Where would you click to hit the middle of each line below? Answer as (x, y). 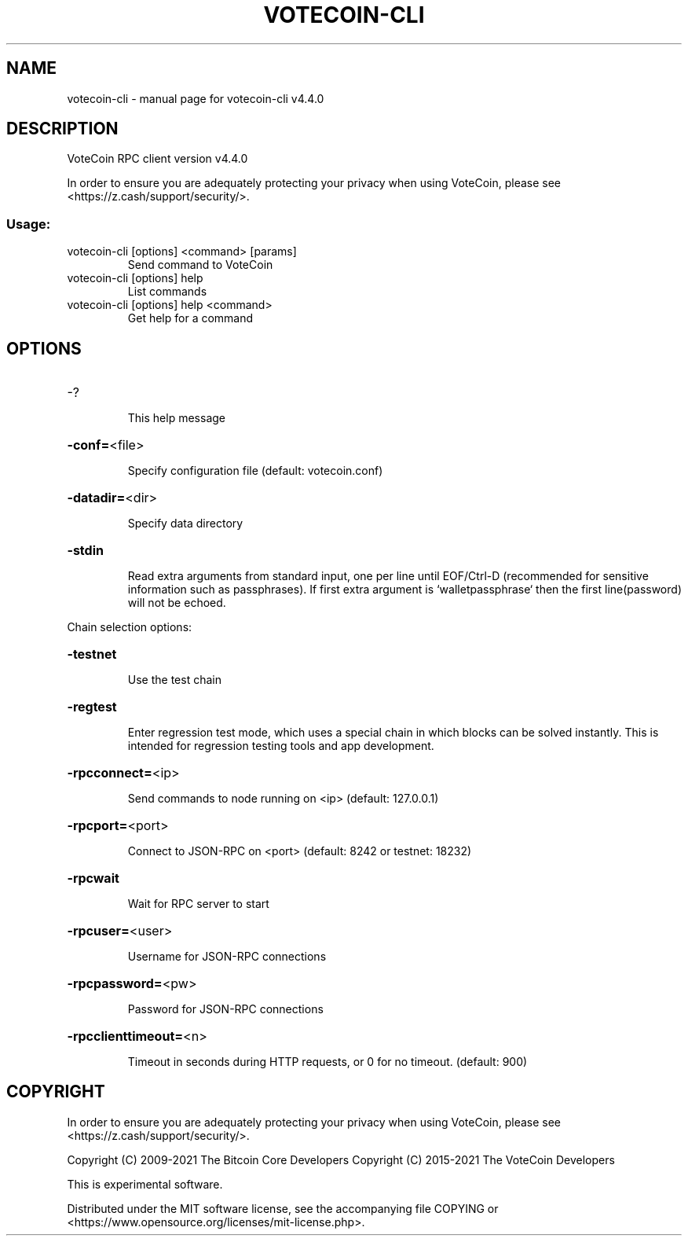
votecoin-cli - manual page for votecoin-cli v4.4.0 (196, 98)
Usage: (29, 224)
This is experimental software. (145, 1184)
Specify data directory (185, 524)
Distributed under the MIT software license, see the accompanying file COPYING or (283, 1208)
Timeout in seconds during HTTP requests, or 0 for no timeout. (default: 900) (328, 1062)
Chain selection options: (130, 627)
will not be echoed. (177, 603)
